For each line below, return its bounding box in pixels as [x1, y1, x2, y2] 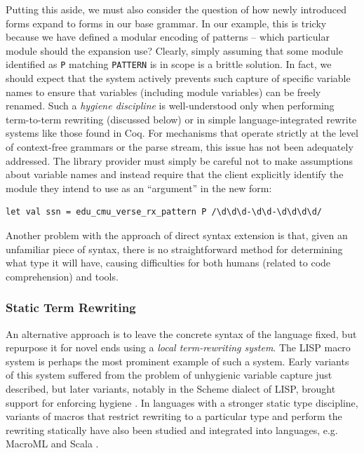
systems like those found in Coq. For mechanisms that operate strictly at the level [6, 126, 358, 140]
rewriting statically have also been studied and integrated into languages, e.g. [6, 422, 338, 437]
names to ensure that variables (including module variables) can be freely [6, 84, 321, 99]
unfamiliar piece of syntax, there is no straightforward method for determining [6, 241, 343, 256]
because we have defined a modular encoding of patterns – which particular [6, 29, 330, 44]
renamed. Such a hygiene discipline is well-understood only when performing [6, 98, 335, 113]
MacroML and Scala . [6, 436, 99, 451]
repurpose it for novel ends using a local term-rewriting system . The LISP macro [6, 340, 351, 355]
